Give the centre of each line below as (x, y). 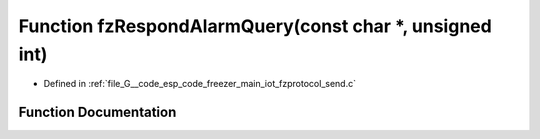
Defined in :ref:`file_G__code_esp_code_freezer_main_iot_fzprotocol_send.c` (200, 84)
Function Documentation (97, 112)
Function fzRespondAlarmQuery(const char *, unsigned (255, 26)
